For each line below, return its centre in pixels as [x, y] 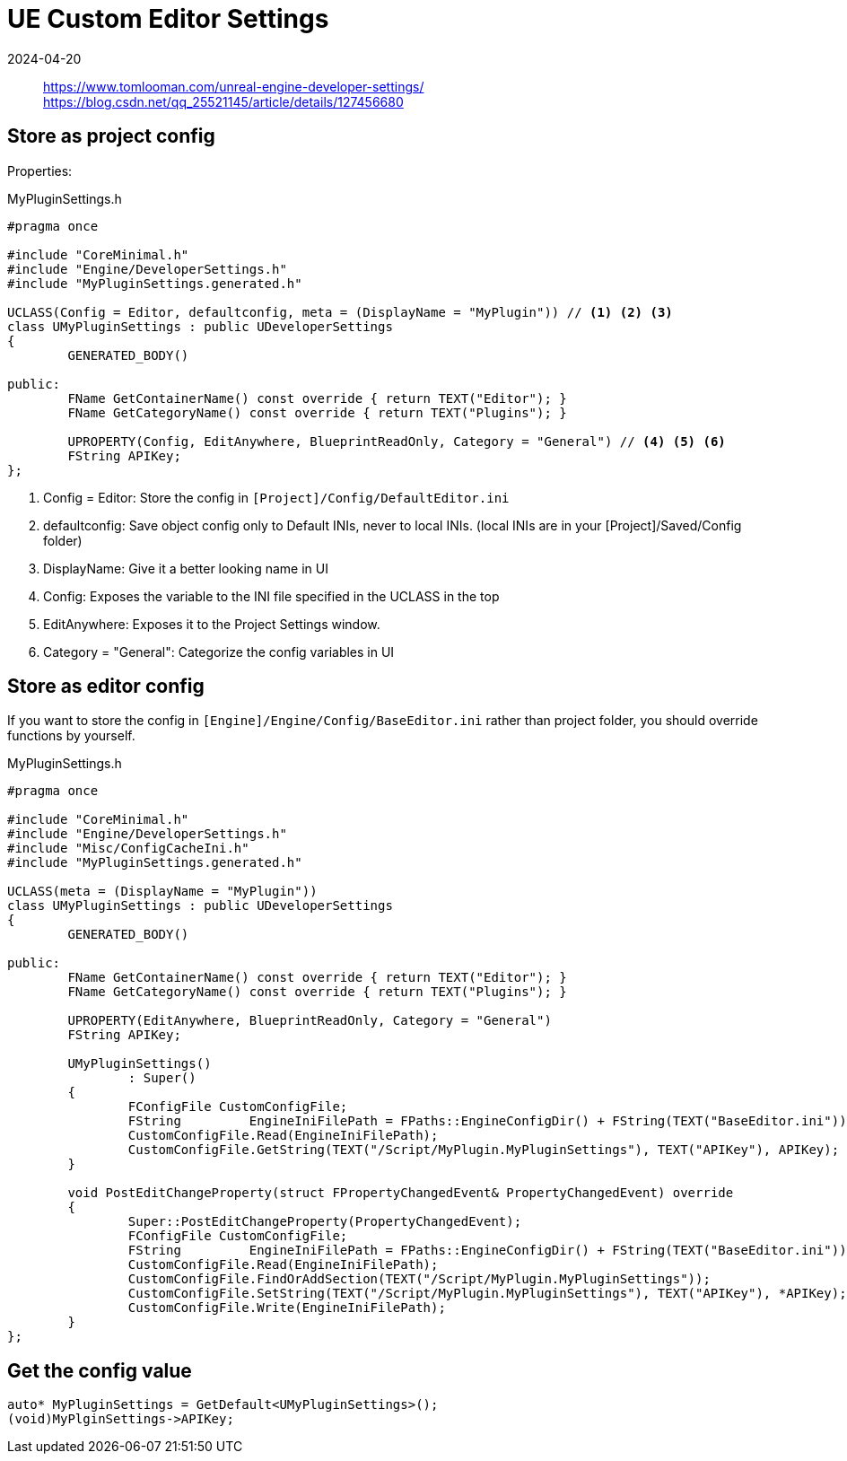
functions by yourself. [71, 736]
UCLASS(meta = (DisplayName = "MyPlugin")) [162, 892]
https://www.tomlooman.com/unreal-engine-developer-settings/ [234, 86]
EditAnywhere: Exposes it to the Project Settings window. [212, 624]
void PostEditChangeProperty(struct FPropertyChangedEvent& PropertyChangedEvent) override [401, 1193]
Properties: [40, 171]
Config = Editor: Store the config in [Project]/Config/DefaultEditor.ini [276, 497]
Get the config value [100, 1370]
